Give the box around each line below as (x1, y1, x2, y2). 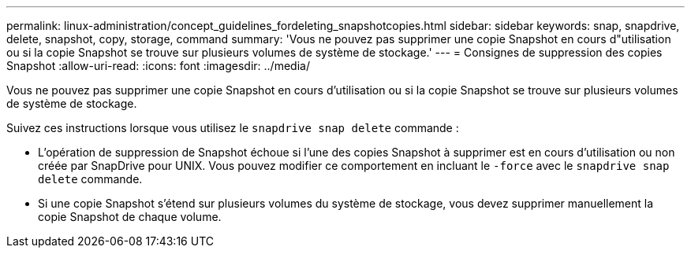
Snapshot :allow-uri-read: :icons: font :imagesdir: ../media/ (6, 59, 310, 72)
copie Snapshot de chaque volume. (38, 210, 222, 223)
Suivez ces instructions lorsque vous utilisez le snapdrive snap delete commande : (6, 121, 459, 134)
